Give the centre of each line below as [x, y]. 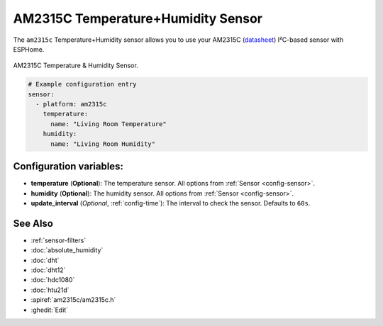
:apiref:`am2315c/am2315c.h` [73, 300]
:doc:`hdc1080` [53, 280]
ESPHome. [29, 49]
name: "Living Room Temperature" [109, 124]
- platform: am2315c [71, 104]
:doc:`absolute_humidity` [67, 250]
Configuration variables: [68, 167]
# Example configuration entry [83, 84]
